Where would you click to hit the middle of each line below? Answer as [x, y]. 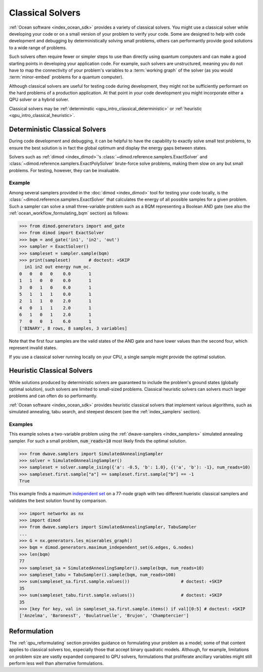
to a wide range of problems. [38, 48]
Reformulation [31, 631]
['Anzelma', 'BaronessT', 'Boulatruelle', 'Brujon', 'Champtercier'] [104, 616]
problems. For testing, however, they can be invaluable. [65, 170]
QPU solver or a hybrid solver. [39, 99]
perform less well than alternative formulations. [56, 663]
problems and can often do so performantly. [53, 396]
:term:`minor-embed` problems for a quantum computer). [66, 77]
